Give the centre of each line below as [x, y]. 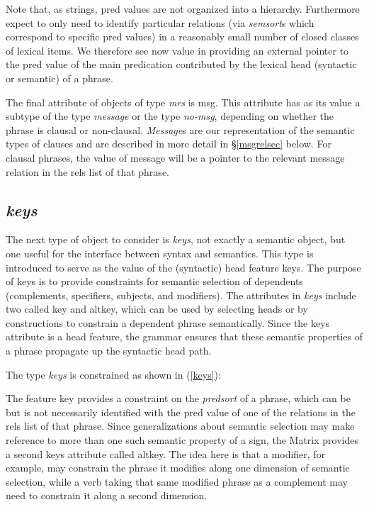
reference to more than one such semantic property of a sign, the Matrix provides [182, 440]
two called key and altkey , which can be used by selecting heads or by [157, 309]
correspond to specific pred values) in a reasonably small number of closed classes [182, 37]
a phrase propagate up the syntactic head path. [109, 351]
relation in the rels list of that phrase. [87, 171]
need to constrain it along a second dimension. [107, 495]
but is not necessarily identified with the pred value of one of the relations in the [181, 412]
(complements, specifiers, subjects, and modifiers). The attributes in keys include [181, 295]
